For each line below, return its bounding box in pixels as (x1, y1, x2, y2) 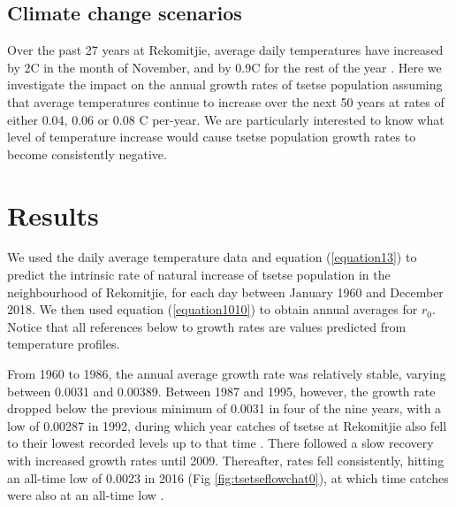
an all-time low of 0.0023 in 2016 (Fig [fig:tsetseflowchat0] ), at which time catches (7, 468, 449, 487)
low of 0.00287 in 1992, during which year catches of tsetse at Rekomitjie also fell (7, 416, 447, 434)
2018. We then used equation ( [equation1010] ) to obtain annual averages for (7, 300, 418, 319)
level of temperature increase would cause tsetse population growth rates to (7, 127, 416, 146)
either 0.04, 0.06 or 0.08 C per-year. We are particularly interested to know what (7, 110, 445, 128)
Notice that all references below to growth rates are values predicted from (7, 317, 407, 335)
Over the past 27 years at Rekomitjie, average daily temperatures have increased (7, 41, 444, 59)
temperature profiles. (7, 334, 120, 353)
